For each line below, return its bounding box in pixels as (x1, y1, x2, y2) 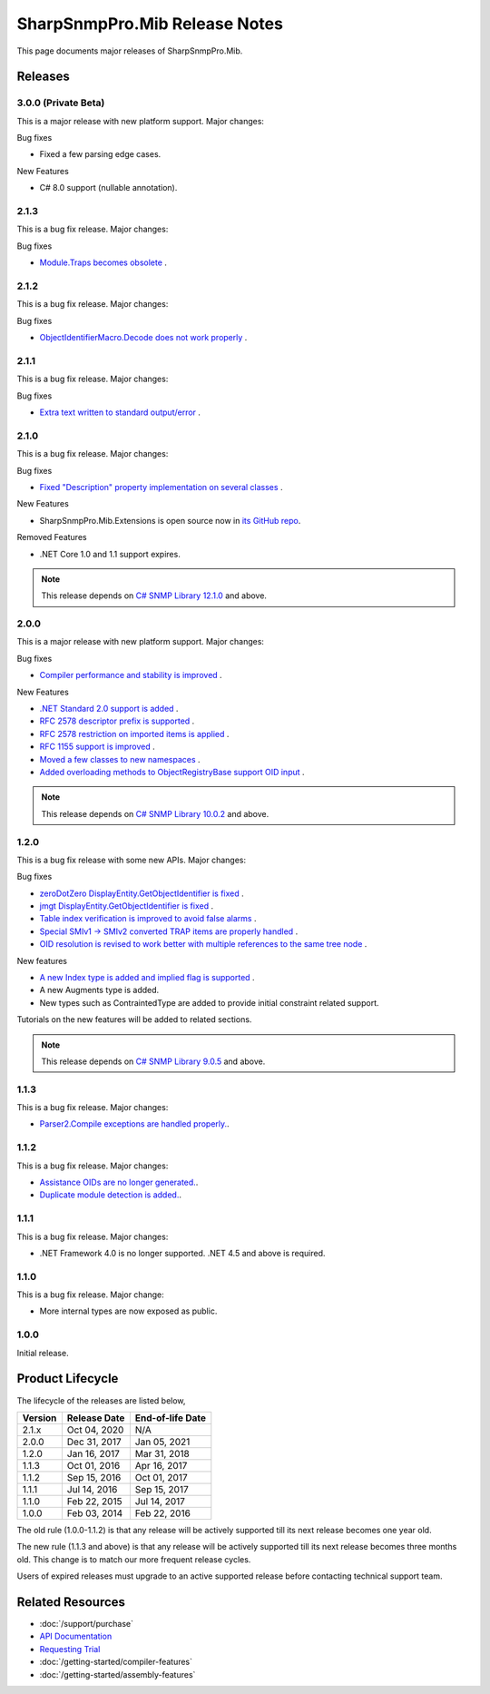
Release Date (66, 1412, 125, 1424)
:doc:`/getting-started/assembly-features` (39, 1669, 196, 1679)
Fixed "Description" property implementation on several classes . (39, 481, 283, 492)
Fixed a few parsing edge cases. (39, 149, 162, 160)
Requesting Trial (39, 1643, 101, 1654)
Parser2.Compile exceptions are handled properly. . (39, 1118, 230, 1129)
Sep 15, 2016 (66, 1471, 122, 1483)
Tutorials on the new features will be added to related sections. (16, 1014, 252, 1025)
